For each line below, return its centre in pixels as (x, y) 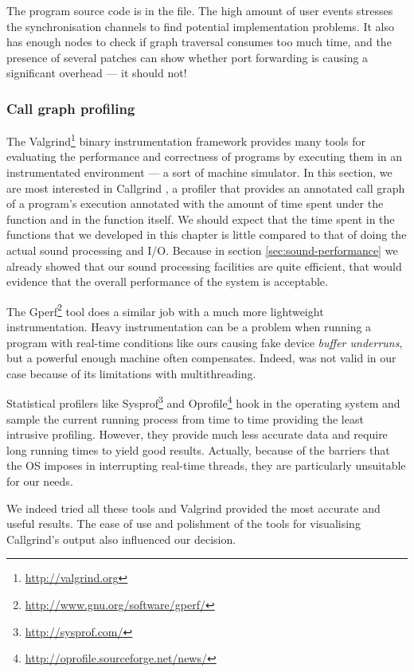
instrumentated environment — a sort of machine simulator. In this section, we (199, 172)
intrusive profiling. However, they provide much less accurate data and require (197, 434)
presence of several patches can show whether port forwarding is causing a (187, 57)
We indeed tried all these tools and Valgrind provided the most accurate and (193, 508)
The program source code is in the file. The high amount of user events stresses (200, 10)
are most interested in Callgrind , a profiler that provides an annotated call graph (206, 188)
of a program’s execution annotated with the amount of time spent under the (195, 203)
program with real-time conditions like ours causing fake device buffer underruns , (205, 342)
